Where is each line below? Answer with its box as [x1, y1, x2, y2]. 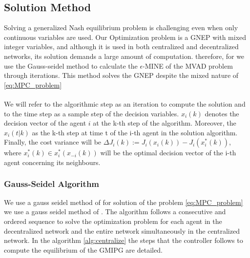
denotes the [205, 108, 239, 118]
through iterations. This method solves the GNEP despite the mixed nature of [4, 70, 239, 80]
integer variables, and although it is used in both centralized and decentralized [4, 41, 239, 52]
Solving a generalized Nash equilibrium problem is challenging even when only [4, 22, 238, 33]
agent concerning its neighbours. [4, 157, 101, 167]
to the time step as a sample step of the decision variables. [4, 108, 179, 118]
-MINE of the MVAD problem [143, 60, 233, 71]
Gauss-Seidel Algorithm [4, 178, 100, 190]
